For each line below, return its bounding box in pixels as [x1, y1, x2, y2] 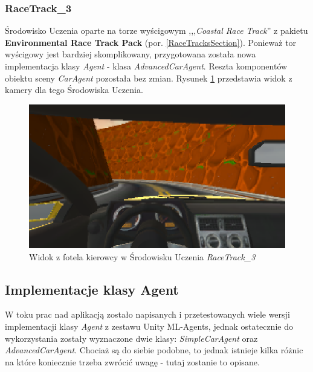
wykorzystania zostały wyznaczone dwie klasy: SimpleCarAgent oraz [5, 332, 258, 344]
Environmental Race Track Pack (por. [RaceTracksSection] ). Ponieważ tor [5, 36, 297, 48]
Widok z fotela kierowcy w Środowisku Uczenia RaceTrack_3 [29, 250, 256, 263]
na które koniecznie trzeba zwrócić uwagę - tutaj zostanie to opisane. [5, 355, 260, 368]
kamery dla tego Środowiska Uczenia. [5, 83, 143, 96]
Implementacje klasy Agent [5, 280, 179, 298]
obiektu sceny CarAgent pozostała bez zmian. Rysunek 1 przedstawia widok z [5, 71, 292, 84]
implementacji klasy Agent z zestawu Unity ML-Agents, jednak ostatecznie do [5, 320, 293, 333]
